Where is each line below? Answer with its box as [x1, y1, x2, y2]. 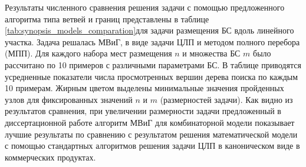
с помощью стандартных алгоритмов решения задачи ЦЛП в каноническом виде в [5, 139, 300, 152]
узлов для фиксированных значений [5, 93, 133, 105]
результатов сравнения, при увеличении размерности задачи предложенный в [5, 105, 281, 117]
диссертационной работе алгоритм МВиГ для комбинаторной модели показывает [5, 116, 295, 128]
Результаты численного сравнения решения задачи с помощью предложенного [5, 1, 285, 13]
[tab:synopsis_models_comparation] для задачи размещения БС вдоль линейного [5, 24, 294, 36]
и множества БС [182, 47, 241, 59]
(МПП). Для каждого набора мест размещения [5, 47, 172, 59]
